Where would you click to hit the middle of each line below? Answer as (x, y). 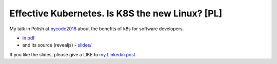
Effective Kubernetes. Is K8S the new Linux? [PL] (116, 13)
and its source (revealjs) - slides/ (57, 45)
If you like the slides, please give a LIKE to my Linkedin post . (73, 54)
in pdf (28, 38)
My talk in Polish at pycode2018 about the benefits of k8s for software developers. (97, 29)
